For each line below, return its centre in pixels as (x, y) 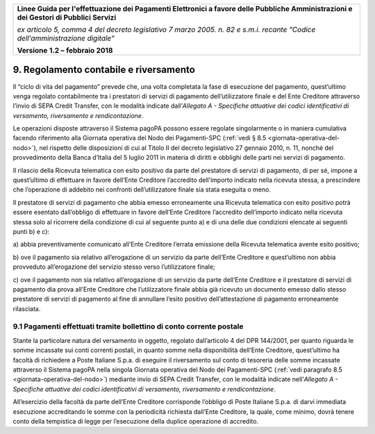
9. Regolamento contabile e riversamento (104, 70)
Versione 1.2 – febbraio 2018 (65, 50)
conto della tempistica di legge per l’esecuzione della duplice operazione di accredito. (136, 421)
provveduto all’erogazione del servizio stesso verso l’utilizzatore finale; (114, 267)
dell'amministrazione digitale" (66, 38)
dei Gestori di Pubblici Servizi (67, 17)
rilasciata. (27, 308)
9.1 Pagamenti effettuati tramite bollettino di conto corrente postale (128, 326)
